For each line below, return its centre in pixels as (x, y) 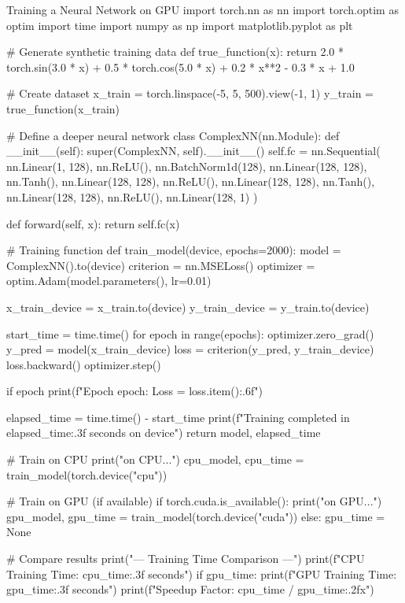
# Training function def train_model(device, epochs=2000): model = (174, 250)
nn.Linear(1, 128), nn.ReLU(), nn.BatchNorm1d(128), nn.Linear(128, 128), (187, 166)
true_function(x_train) (63, 108)
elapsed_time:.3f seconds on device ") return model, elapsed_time (164, 433)
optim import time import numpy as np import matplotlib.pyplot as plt (180, 25)
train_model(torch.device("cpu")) (87, 474)
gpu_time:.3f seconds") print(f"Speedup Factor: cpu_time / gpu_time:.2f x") (190, 589)
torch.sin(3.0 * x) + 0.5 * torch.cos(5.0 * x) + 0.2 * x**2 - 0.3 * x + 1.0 (180, 67)
